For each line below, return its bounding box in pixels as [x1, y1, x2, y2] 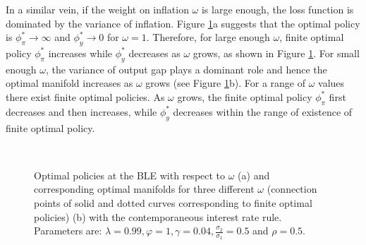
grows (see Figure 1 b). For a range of [145, 76, 306, 90]
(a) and [238, 167, 270, 182]
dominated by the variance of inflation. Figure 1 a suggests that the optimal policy [6, 16, 360, 30]
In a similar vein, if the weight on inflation [6, 2, 189, 16]
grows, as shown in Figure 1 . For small [193, 45, 360, 60]
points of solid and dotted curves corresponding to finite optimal [34, 195, 312, 210]
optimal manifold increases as [6, 76, 133, 90]
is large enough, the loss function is [201, 2, 354, 16]
